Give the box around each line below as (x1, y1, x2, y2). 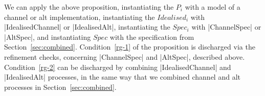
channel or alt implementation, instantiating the (4, 11, 155, 22)
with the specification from (109, 31, 194, 42)
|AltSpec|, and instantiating (4, 31, 91, 42)
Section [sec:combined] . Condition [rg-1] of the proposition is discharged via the (4, 41, 255, 52)
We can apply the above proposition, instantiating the (4, 2, 174, 12)
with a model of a (185, 2, 240, 12)
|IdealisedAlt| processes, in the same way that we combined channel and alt (4, 71, 240, 82)
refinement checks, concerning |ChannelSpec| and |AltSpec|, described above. (4, 51, 245, 62)
